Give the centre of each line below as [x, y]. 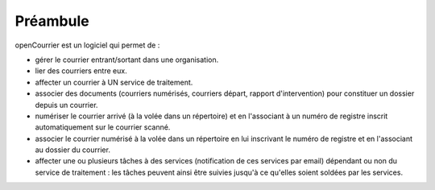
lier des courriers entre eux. [81, 71]
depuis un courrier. [66, 105]
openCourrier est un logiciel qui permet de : [87, 45]
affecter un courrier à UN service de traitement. [114, 82]
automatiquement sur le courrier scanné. [103, 127]
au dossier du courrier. [72, 150]
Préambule [52, 21]
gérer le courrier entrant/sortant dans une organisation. [127, 60]
